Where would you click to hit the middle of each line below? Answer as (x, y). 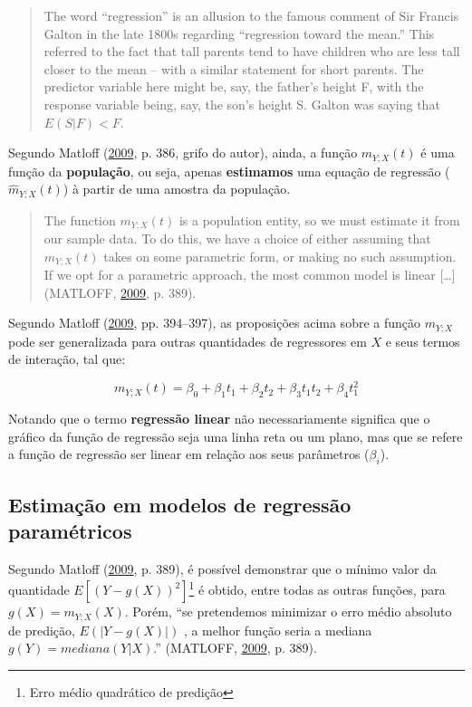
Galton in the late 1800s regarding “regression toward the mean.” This (239, 33)
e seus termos (423, 341)
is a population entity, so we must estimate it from (319, 220)
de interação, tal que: (67, 359)
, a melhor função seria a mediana (278, 630)
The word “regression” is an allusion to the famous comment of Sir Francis (251, 15)
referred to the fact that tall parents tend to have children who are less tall (252, 51)
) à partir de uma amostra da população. (177, 189)
